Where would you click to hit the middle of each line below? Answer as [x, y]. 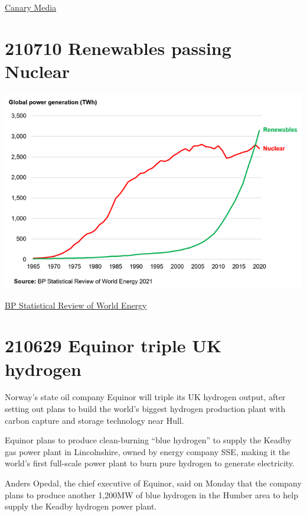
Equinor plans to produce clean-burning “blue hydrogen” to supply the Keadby [148, 440]
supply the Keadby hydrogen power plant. [81, 506]
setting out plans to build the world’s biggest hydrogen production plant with [145, 409]
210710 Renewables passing [118, 48]
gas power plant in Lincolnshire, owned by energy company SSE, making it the [148, 451]
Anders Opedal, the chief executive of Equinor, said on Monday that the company [153, 483]
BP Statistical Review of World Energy [76, 305]
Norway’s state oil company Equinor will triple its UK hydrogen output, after [145, 397]
